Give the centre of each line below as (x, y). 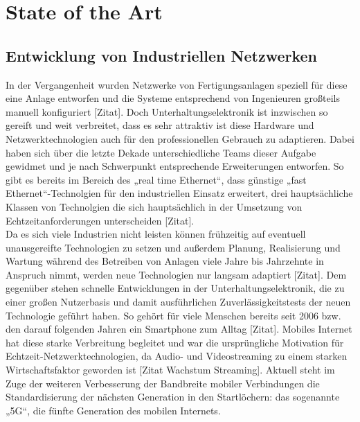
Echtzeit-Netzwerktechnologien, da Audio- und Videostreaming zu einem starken (177, 356)
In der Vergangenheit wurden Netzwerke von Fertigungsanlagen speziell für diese (177, 84)
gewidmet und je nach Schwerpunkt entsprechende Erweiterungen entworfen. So (175, 166)
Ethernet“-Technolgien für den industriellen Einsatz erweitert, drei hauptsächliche (179, 193)
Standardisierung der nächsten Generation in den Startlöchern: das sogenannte (173, 397)
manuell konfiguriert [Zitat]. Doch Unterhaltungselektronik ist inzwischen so (167, 111)
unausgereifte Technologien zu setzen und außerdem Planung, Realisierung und (173, 247)
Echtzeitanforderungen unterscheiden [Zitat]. (100, 220)
